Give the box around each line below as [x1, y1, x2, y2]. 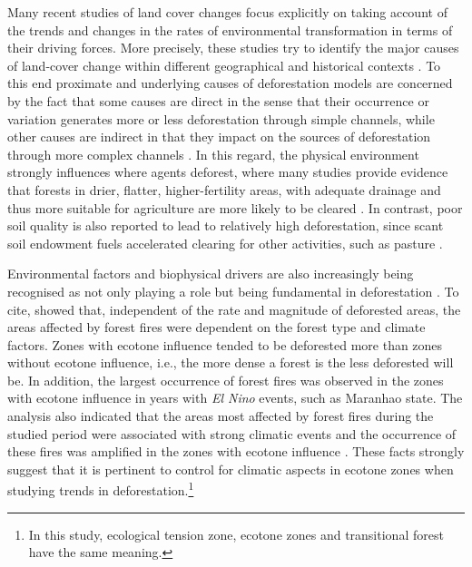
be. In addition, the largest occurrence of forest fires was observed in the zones [7, 370, 444, 389]
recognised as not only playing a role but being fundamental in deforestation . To [7, 281, 459, 300]
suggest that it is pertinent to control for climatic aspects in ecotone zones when [7, 459, 454, 478]
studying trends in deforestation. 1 [7, 478, 194, 500]
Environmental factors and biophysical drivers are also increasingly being [7, 264, 414, 283]
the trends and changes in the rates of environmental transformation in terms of [7, 20, 453, 39]
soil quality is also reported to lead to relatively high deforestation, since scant [7, 216, 444, 235]
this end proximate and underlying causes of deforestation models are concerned [7, 73, 453, 93]
